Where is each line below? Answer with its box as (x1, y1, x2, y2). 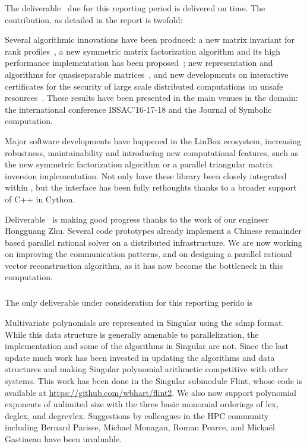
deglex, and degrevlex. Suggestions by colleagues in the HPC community (5, 409, 269, 421)
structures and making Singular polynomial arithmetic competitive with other (5, 363, 289, 375)
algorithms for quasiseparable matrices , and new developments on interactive (5, 68, 289, 80)
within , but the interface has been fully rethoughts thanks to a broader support (5, 181, 297, 194)
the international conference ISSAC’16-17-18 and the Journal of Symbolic (5, 103, 272, 115)
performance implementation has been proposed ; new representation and (5, 56, 273, 69)
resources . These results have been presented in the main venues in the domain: (5, 91, 298, 104)
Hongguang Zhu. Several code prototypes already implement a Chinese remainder (5, 224, 302, 237)
